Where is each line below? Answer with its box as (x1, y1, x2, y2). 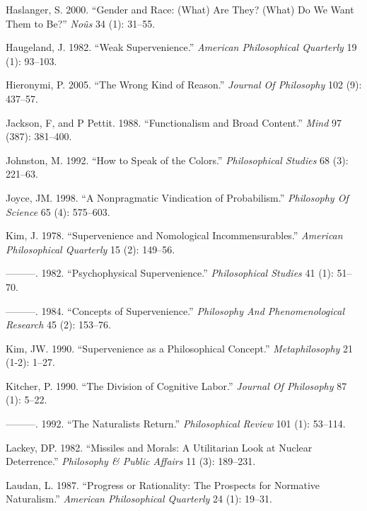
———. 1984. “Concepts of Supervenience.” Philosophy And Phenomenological (6, 303, 345, 318)
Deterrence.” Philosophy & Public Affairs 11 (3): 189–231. (6, 454, 256, 469)
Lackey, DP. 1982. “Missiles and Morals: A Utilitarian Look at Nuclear (6, 440, 313, 454)
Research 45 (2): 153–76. (6, 317, 111, 332)
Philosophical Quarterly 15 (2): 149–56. (6, 241, 175, 256)
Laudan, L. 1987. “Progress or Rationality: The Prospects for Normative (6, 477, 320, 492)
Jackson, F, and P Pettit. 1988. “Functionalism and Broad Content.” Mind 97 (6, 115, 342, 130)
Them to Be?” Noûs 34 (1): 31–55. (6, 16, 156, 30)
